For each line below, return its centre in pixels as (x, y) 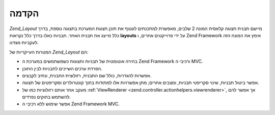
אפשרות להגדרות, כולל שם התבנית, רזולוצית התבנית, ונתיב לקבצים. (87, 75)
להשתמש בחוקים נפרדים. (46, 97)
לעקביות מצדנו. (24, 43)
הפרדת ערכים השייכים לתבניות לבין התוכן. (62, 68)
